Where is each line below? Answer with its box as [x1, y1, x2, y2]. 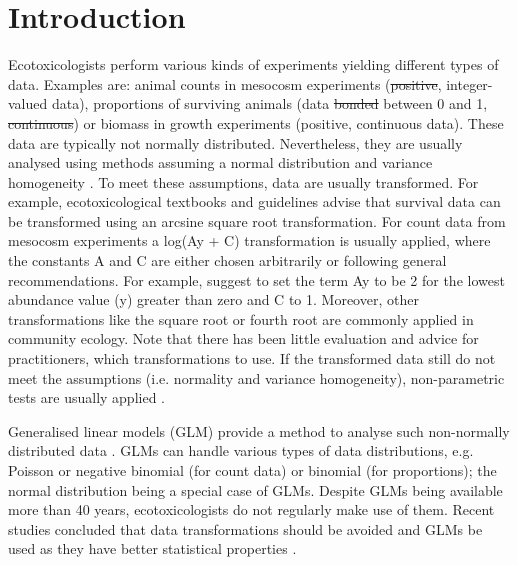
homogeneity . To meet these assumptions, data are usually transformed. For [8, 171, 479, 192]
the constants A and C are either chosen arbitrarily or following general [8, 250, 447, 271]
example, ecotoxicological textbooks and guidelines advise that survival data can [8, 191, 501, 212]
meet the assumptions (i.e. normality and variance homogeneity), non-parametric [8, 367, 505, 388]
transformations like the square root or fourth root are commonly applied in [8, 308, 474, 329]
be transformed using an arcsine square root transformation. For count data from [8, 210, 506, 231]
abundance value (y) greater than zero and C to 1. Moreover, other [8, 289, 419, 310]
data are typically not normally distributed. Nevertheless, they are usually [8, 132, 463, 153]
